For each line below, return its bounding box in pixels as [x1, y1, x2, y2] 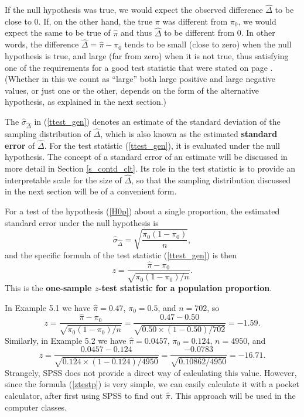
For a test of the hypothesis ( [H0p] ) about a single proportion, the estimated [5, 204, 280, 217]
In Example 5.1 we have [5, 301, 91, 313]
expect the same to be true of [5, 26, 111, 39]
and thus [120, 26, 152, 39]
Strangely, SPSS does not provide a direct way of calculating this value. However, [5, 366, 297, 378]
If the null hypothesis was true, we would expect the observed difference [5, 4, 263, 16]
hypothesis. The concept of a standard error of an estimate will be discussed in [5, 151, 288, 163]
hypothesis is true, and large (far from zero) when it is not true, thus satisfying [5, 50, 289, 62]
